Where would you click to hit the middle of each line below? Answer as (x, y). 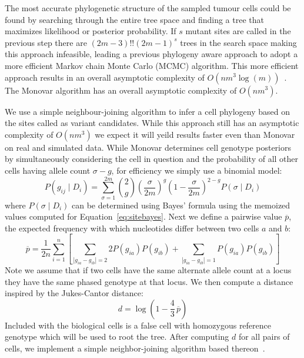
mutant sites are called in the (238, 31)
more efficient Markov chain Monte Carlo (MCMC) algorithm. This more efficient (152, 65)
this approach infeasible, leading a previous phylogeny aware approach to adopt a (151, 54)
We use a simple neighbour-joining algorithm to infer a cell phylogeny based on (147, 111)
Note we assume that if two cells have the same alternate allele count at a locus (148, 270)
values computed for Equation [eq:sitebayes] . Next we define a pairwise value (143, 216)
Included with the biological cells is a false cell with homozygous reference (138, 325)
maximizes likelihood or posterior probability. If (91, 31)
